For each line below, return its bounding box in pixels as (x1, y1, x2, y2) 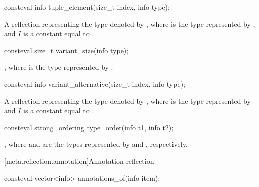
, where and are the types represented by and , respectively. (4, 139, 188, 149)
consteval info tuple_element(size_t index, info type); (4, 2, 170, 12)
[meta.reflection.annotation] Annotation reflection (4, 155, 154, 166)
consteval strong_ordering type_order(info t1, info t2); (4, 122, 174, 132)
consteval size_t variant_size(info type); (4, 45, 129, 55)
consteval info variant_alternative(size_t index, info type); (4, 78, 185, 89)
